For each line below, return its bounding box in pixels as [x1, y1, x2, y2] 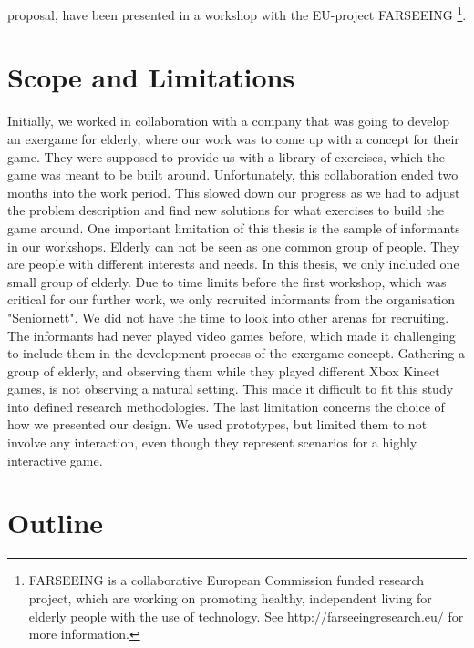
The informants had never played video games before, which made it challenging [7, 325, 456, 345]
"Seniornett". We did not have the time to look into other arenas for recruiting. [7, 307, 449, 326]
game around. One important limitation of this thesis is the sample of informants [7, 218, 460, 237]
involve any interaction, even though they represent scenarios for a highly [7, 433, 417, 452]
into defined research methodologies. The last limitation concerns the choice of [7, 396, 445, 416]
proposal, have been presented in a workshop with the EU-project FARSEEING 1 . [7, 3, 467, 24]
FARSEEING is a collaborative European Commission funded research [28, 571, 425, 590]
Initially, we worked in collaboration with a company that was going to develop [7, 111, 450, 130]
